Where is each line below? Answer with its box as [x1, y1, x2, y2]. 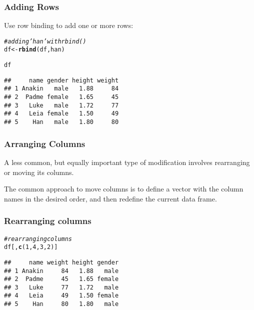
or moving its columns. [4, 166, 74, 177]
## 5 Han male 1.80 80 [4, 118, 119, 126]
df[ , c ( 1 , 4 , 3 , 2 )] [4, 243, 58, 251]
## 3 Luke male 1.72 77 [4, 101, 119, 109]
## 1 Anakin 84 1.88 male [4, 267, 119, 274]
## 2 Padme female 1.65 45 [4, 93, 119, 101]
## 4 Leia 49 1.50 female [4, 292, 119, 299]
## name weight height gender [4, 258, 119, 266]
